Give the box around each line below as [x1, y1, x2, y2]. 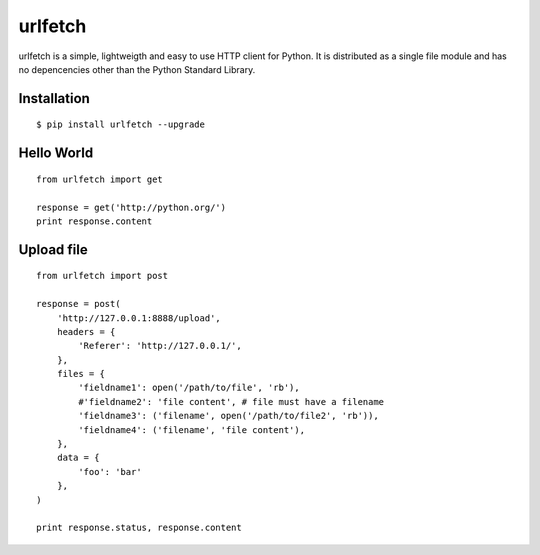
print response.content [36, 215, 153, 227]
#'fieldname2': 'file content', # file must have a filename [78, 396, 385, 407]
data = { [56, 452, 100, 464]
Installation [18, 90, 90, 107]
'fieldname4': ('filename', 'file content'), [78, 424, 305, 435]
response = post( [36, 298, 121, 310]
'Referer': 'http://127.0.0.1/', [78, 340, 242, 352]
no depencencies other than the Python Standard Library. [18, 63, 256, 75]
